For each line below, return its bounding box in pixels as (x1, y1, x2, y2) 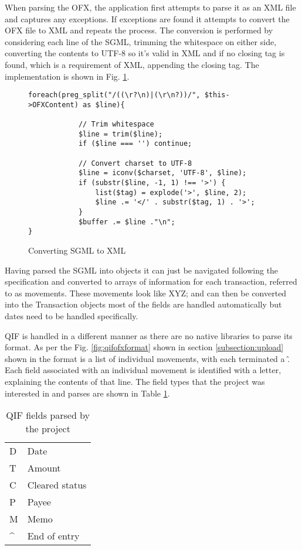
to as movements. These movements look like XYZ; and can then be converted (5, 286, 287, 299)
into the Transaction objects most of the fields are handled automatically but (5, 298, 282, 310)
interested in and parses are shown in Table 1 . (5, 387, 170, 399)
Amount (27, 461, 61, 475)
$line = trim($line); (78, 129, 163, 138)
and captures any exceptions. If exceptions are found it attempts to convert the (5, 12, 290, 25)
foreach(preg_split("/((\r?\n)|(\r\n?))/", (28, 91, 201, 100)
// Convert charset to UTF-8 (78, 159, 192, 168)
